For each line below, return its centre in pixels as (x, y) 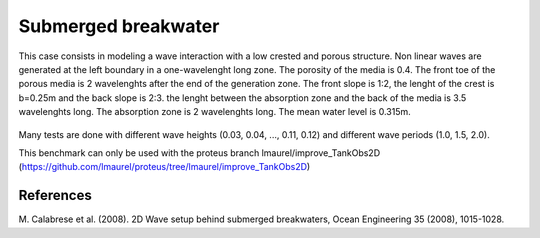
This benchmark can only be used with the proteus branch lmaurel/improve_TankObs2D (199, 152)
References (55, 195)
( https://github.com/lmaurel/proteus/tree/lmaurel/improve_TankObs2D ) (164, 167)
